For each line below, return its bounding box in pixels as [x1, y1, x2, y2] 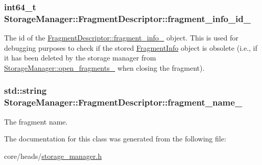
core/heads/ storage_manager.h [4, 150, 102, 161]
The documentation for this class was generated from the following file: [4, 133, 226, 144]
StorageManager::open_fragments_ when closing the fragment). [4, 62, 205, 73]
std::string [4, 84, 47, 97]
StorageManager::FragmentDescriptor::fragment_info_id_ [4, 12, 251, 25]
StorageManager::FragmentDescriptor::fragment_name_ [4, 96, 243, 109]
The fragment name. [4, 116, 68, 127]
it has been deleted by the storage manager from [4, 52, 156, 63]
